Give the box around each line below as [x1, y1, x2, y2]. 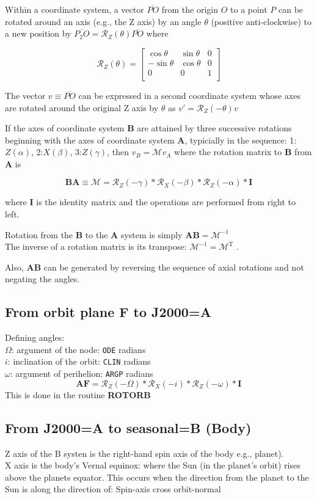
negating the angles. [5, 272, 80, 285]
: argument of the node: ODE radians [11, 343, 146, 355]
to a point [230, 3, 268, 15]
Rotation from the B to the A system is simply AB [5, 228, 200, 241]
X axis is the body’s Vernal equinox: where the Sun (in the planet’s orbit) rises [5, 459, 301, 472]
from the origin [161, 3, 218, 15]
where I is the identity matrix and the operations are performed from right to [5, 195, 296, 208]
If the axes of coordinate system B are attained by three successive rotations [5, 122, 292, 134]
